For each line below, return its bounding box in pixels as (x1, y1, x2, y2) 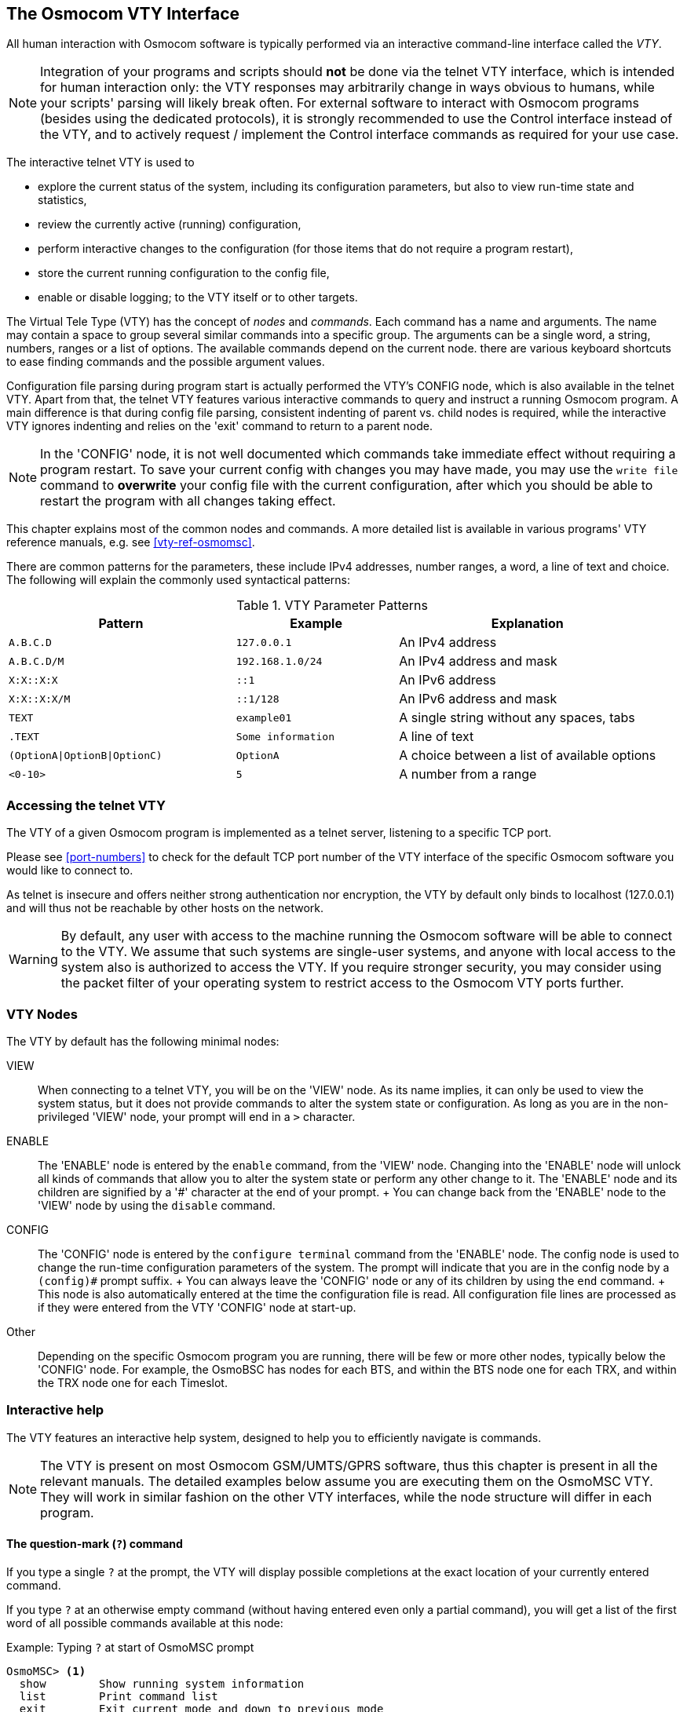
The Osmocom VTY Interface (6, 4, 240, 24)
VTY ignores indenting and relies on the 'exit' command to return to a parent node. (6, 419, 433, 433)
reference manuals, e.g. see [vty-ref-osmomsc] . (6, 535, 255, 549)
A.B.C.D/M (9, 655, 64, 667)
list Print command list (19, 1689, 218, 1703)
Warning (9, 951, 58, 968)
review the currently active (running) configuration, (38, 217, 301, 232)
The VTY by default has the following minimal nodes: (6, 1034, 280, 1048)
